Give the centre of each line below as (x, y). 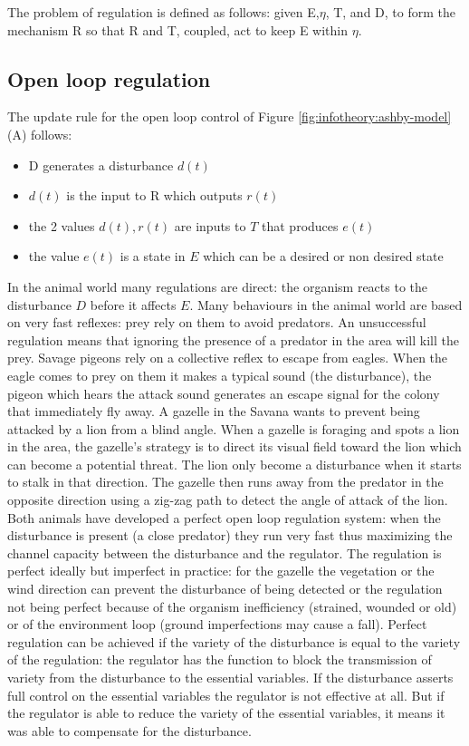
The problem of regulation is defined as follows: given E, (163, 12)
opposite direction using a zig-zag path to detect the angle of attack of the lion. (228, 500)
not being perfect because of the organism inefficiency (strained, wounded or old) (232, 606)
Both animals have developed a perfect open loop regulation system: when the (224, 517)
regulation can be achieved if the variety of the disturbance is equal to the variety (234, 641)
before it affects (133, 304)
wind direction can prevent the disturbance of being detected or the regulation (225, 589)
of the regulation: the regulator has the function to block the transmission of (220, 659)
